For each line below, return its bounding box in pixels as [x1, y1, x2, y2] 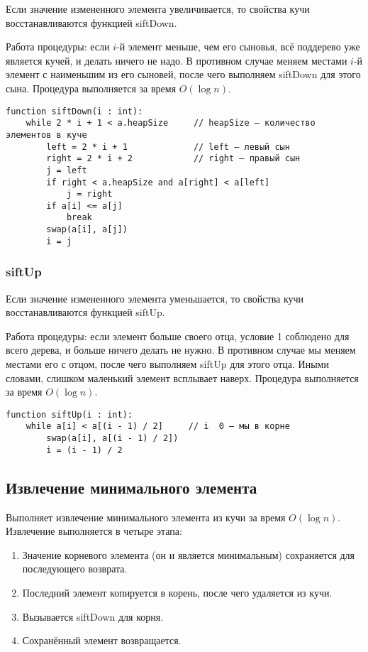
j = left [46, 165, 87, 175]
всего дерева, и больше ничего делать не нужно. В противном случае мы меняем [6, 342, 356, 357]
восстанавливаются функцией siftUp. [6, 305, 165, 320]
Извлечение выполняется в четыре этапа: [6, 523, 182, 538]
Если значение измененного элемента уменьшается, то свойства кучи [6, 290, 304, 305]
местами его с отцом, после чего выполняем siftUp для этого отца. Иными [6, 357, 329, 371]
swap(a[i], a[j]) [46, 224, 128, 235]
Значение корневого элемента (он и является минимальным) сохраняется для [22, 547, 355, 562]
